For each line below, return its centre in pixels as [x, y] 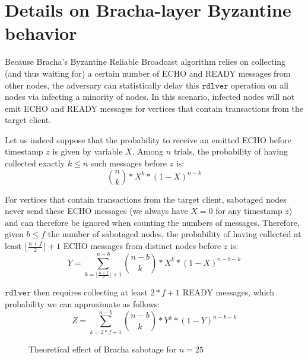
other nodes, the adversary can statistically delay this [102, 85]
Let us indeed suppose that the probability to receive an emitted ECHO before [148, 139]
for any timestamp [249, 211]
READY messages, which [228, 292]
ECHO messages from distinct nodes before [142, 246]
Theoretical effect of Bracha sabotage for [103, 349]
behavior [41, 33]
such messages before [129, 163]
